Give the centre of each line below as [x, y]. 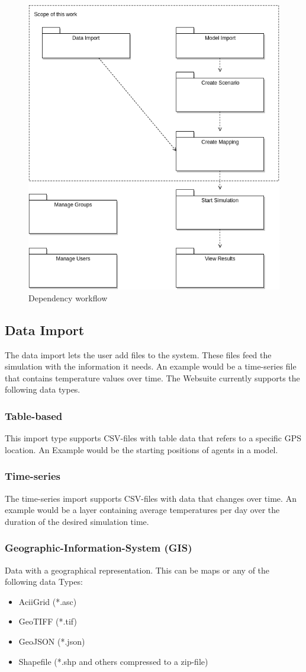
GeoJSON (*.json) [52, 641]
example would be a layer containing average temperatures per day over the [142, 510]
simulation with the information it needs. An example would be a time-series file [151, 366]
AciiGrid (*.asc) [48, 601]
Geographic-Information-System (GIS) [99, 548]
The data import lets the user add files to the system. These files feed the [138, 354]
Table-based [34, 415]
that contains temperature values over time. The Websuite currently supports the [152, 378]
